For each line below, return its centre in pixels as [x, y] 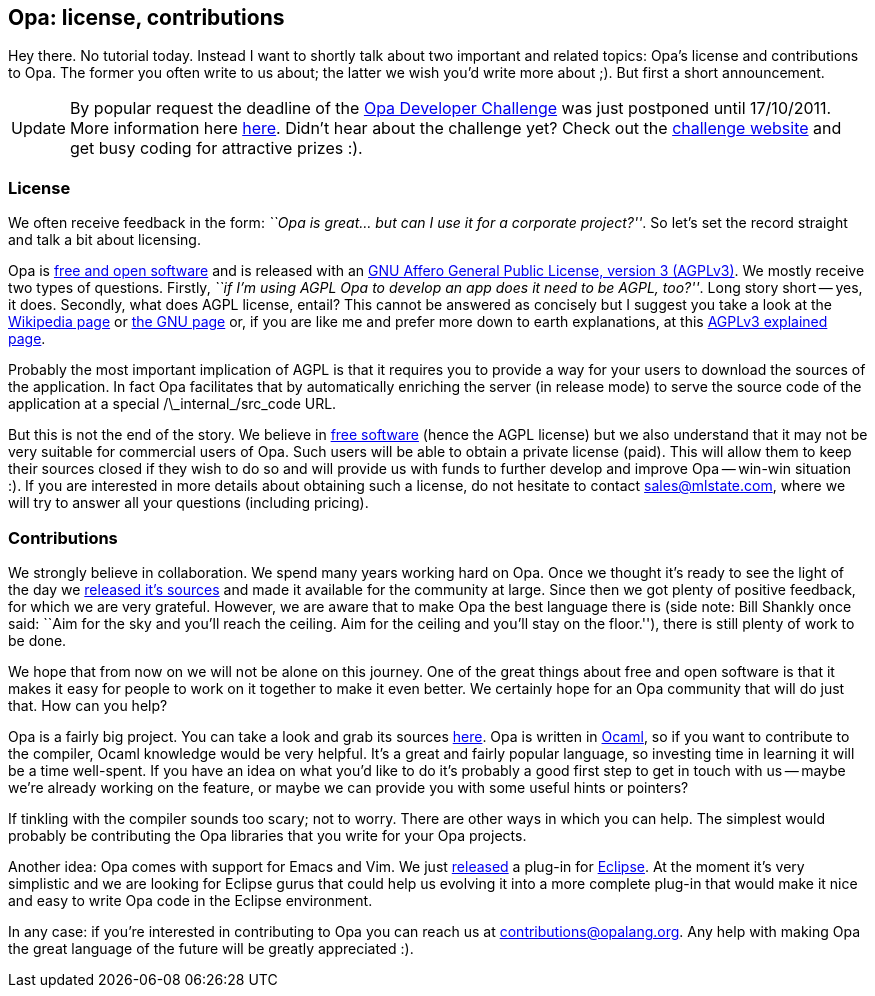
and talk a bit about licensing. [104, 240]
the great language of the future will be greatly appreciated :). [211, 948]
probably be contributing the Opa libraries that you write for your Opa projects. [267, 835]
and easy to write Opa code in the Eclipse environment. [190, 900]
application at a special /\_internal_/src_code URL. [172, 404]
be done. [37, 640]
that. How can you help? [88, 705]
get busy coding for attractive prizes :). [216, 148]
